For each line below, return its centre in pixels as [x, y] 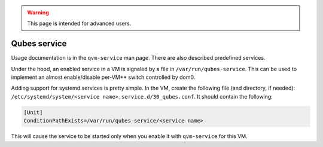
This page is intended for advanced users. [79, 23]
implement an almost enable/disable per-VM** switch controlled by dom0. [103, 77]
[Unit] [33, 112]
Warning [38, 13]
